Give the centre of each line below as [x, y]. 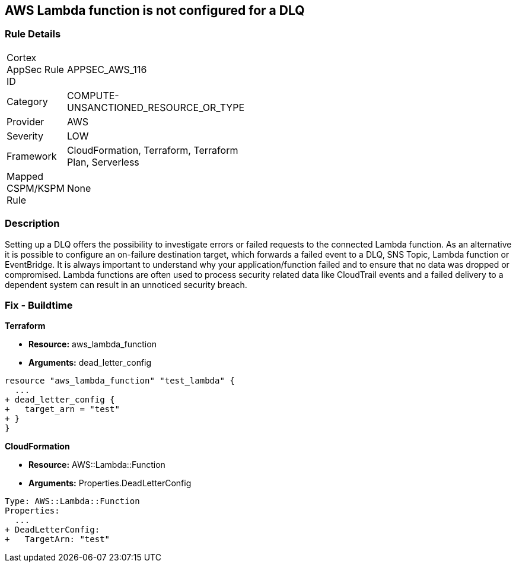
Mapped [25, 176]
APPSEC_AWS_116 [107, 69]
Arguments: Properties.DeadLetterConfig [110, 483]
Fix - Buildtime [39, 305]
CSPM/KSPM [36, 188]
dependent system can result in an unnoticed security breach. [126, 284]
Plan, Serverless [103, 162]
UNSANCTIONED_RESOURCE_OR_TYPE [156, 107]
